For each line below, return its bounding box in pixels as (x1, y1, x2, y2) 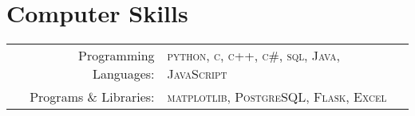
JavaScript (167, 64, 227, 83)
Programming (78, 46, 155, 65)
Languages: (92, 64, 155, 83)
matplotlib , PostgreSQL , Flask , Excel (167, 87, 387, 106)
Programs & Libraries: (30, 87, 155, 106)
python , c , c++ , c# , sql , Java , (167, 46, 340, 65)
